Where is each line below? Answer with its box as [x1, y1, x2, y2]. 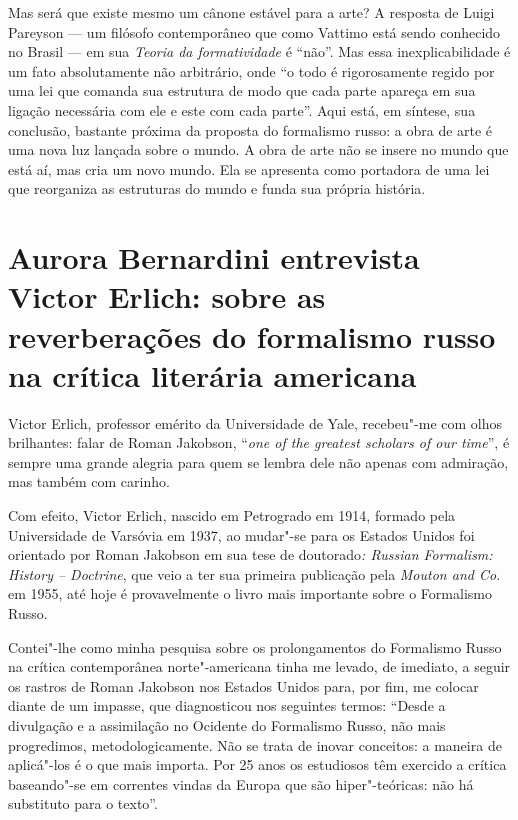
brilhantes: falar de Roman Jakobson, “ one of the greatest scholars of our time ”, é [8, 432, 510, 453]
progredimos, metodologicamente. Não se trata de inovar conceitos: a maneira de [8, 734, 502, 755]
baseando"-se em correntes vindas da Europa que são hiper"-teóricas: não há [8, 773, 474, 794]
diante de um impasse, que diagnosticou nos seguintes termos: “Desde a [8, 695, 446, 716]
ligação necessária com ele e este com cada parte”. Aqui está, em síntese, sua [8, 99, 476, 120]
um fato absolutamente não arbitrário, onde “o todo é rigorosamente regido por [8, 60, 495, 81]
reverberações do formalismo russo [8, 315, 496, 356]
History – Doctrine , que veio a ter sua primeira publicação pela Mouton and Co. [8, 563, 501, 584]
